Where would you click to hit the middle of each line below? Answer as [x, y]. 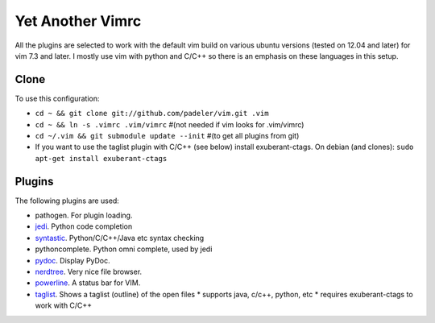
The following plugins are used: [67, 201]
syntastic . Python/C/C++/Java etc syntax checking [120, 238]
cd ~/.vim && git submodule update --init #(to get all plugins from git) [167, 136]
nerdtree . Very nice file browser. [89, 272]
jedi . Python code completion [84, 226]
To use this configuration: [57, 98]
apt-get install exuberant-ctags [101, 158]
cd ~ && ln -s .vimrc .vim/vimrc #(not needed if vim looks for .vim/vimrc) [170, 124]
